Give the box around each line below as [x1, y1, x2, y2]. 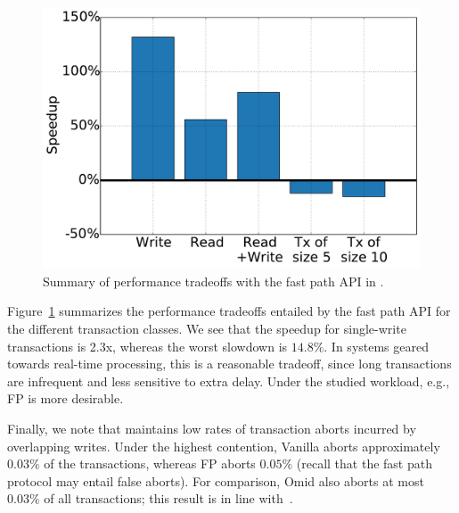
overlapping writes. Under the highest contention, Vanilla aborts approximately [7, 436, 440, 455]
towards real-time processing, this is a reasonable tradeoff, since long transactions [7, 354, 452, 373]
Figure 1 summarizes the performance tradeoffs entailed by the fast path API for [7, 302, 451, 320]
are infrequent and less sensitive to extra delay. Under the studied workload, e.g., [7, 371, 450, 390]
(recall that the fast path [296, 454, 432, 473]
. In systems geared [324, 336, 429, 355]
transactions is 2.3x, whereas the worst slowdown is [7, 336, 288, 355]
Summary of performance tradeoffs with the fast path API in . [43, 271, 384, 290]
